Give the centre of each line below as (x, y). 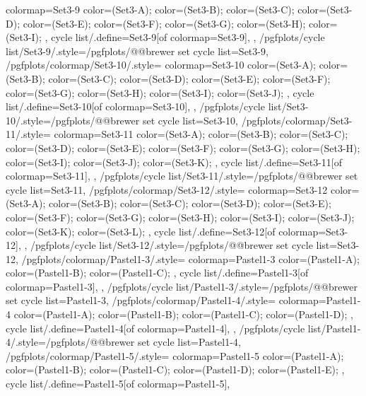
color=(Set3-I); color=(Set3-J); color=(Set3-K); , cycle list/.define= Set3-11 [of (174, 162)
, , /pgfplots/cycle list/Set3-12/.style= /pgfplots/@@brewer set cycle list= (178, 245)
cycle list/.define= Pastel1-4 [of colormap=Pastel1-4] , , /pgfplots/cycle (155, 328)
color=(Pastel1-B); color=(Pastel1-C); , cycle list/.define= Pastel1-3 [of (157, 273)
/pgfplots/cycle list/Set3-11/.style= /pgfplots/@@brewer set (229, 176)
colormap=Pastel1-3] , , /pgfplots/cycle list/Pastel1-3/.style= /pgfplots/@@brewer (182, 286)
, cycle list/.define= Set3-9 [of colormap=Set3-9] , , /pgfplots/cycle (185, 37)
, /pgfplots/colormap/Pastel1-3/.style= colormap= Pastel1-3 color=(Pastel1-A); (188, 258)
